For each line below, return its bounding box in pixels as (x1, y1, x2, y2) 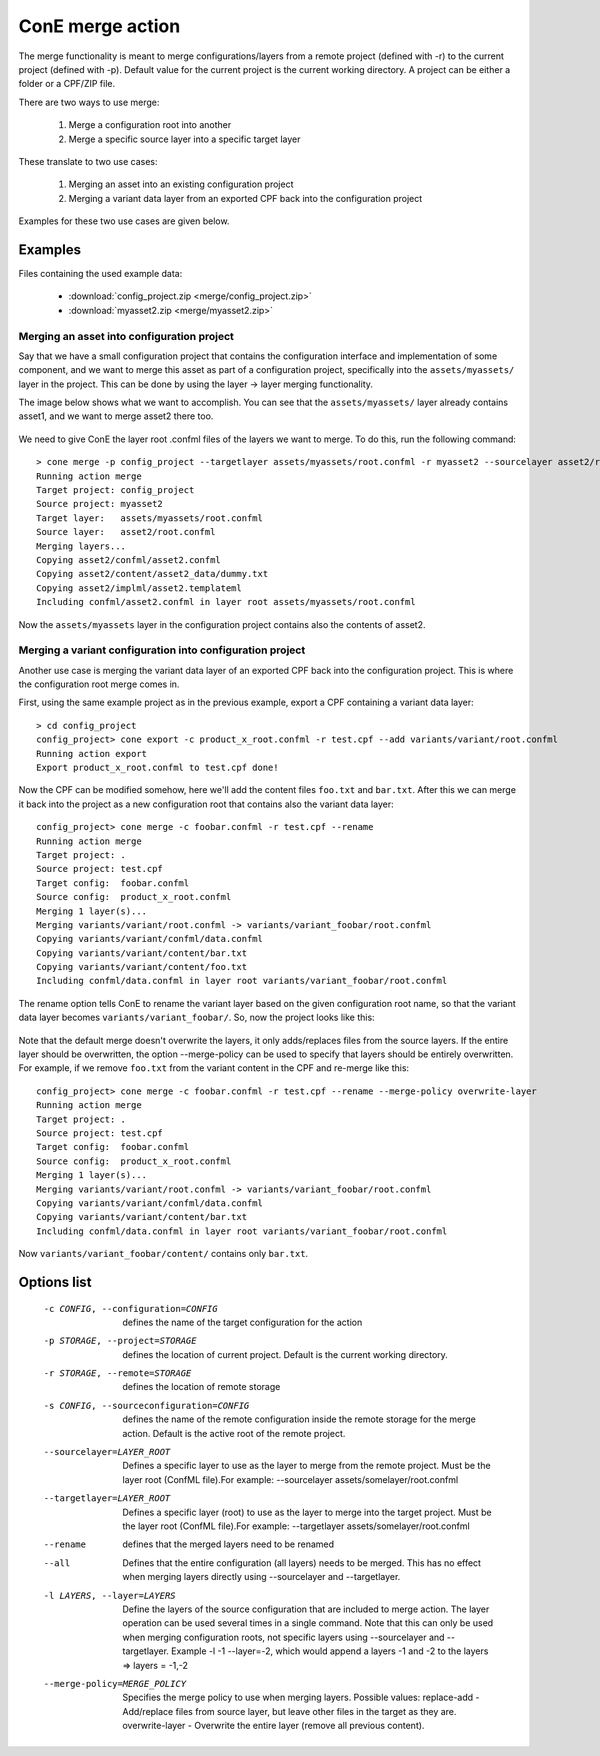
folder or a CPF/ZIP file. (18, 78, 115, 90)
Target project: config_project (36, 485, 195, 496)
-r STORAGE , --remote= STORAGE (43, 1368, 192, 1379)
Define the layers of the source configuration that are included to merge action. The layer (122, 1603, 490, 1615)
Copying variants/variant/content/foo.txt (36, 961, 248, 973)
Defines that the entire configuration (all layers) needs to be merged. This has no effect (122, 1556, 482, 1569)
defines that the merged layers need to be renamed (122, 1538, 335, 1550)
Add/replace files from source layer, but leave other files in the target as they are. (122, 1705, 457, 1717)
